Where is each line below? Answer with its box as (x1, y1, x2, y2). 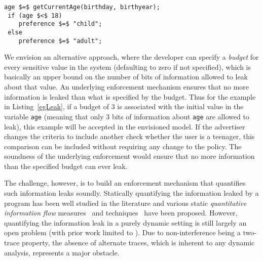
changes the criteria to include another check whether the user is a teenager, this (4, 131, 255, 142)
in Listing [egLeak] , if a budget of (4, 101, 109, 112)
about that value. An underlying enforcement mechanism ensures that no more (4, 81, 249, 92)
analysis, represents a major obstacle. (4, 247, 120, 257)
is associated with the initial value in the (117, 101, 244, 112)
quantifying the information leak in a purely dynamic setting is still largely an (4, 217, 247, 228)
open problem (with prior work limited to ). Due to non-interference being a (4, 227, 241, 238)
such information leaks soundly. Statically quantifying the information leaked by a (4, 188, 259, 198)
